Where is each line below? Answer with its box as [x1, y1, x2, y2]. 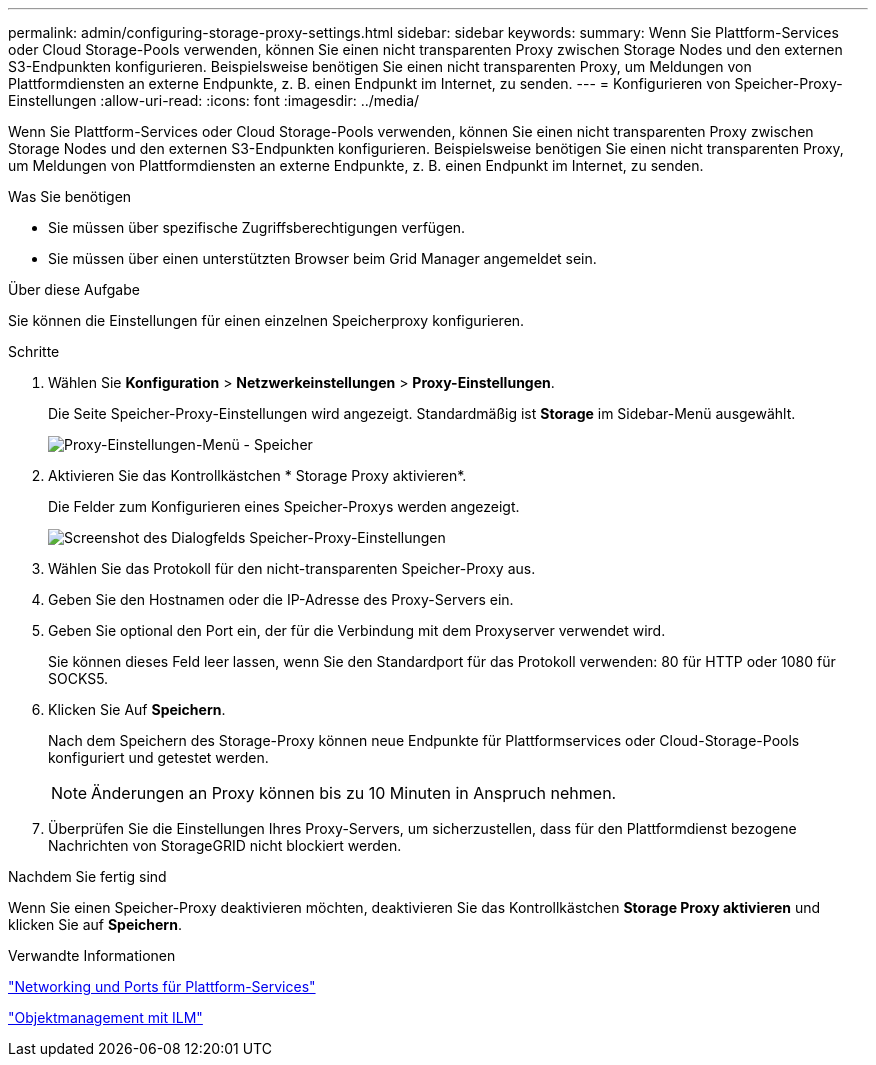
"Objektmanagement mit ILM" [8, 1009, 203, 1026]
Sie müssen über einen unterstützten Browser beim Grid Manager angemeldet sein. [48, 250, 597, 267]
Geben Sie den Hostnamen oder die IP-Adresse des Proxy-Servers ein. [48, 591, 514, 608]
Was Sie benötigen [8, 188, 132, 205]
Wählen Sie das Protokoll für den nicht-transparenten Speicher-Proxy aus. [48, 560, 536, 577]
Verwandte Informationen [8, 947, 176, 964]
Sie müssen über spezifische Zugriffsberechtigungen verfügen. [48, 219, 466, 236]
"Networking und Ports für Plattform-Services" [8, 978, 316, 995]
